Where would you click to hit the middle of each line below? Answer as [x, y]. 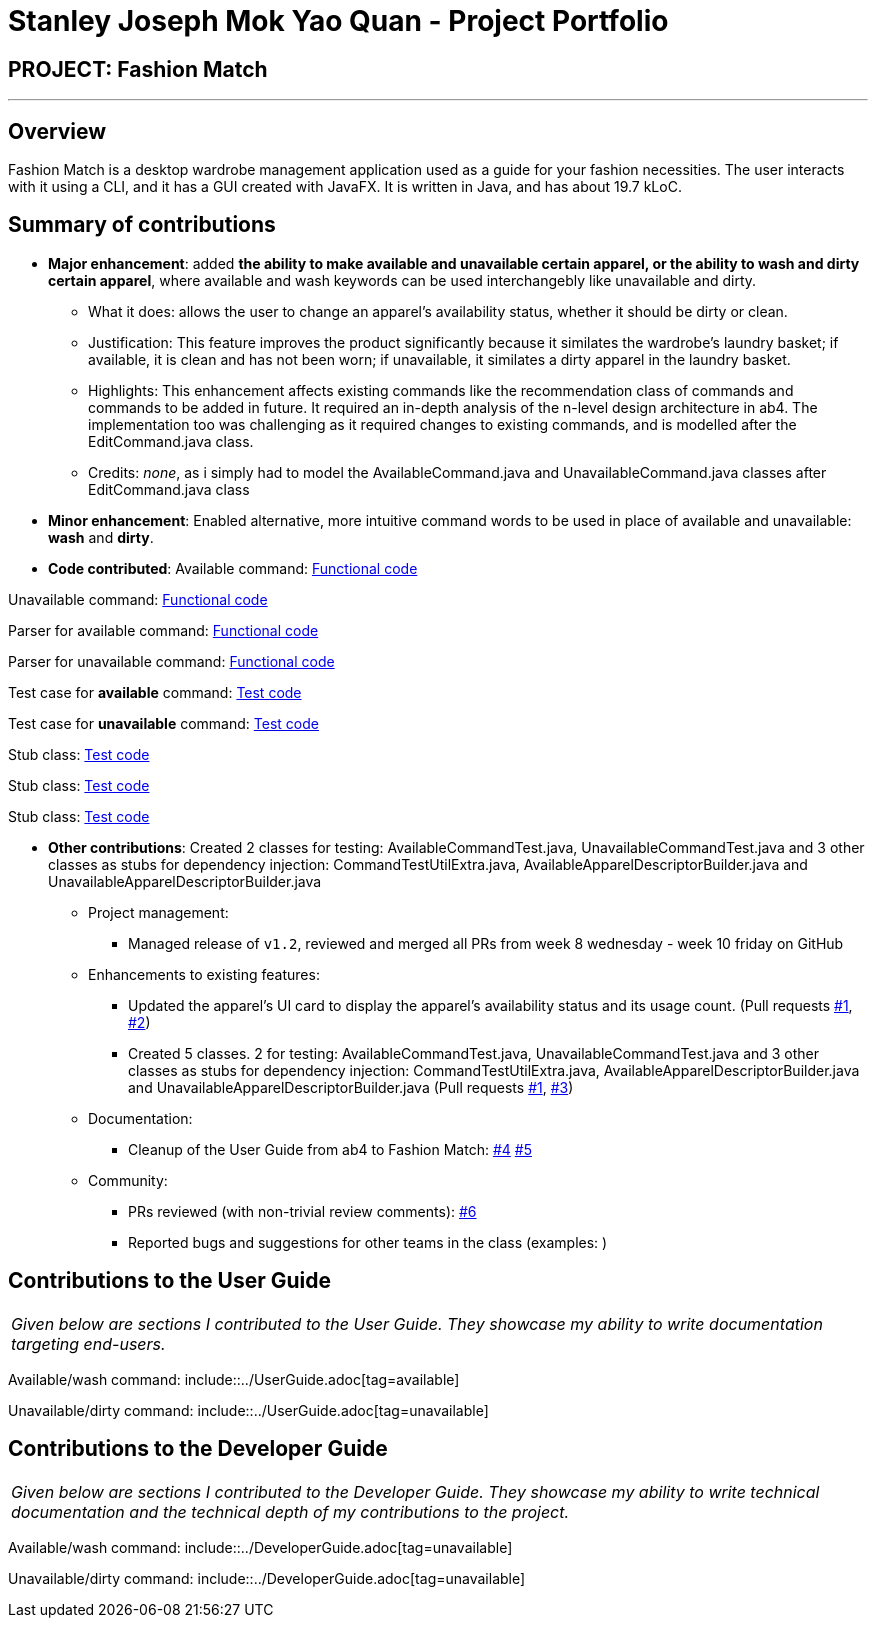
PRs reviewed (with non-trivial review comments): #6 [302, 1211]
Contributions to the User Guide [169, 1281]
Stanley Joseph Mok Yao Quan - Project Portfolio [338, 21]
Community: [128, 1180]
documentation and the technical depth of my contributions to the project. [290, 1511]
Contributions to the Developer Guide [198, 1449]
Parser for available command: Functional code [163, 630]
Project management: [158, 912]
